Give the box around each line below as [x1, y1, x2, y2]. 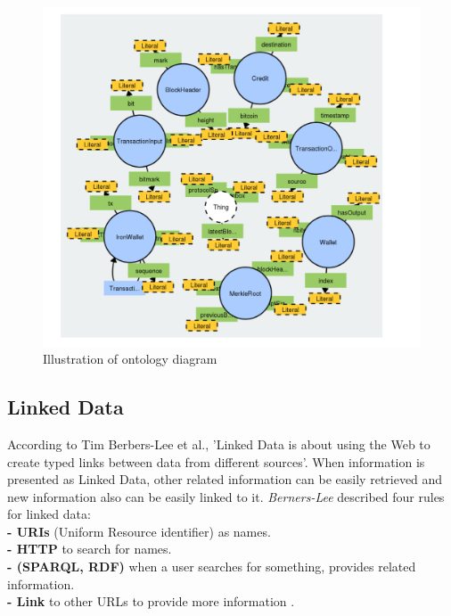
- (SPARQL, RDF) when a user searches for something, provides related [7, 557, 416, 576]
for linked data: [7, 505, 91, 523]
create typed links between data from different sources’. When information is [7, 452, 425, 471]
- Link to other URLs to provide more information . [7, 592, 295, 611]
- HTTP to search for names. [7, 539, 172, 558]
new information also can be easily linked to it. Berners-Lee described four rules [7, 487, 445, 505]
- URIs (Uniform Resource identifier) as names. [7, 522, 271, 540]
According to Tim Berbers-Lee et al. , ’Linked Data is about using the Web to [7, 434, 430, 453]
